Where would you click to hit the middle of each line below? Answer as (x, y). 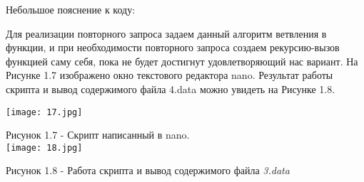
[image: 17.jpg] (44, 112)
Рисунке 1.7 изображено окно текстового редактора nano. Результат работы (170, 75)
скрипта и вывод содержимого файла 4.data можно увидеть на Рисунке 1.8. (171, 89)
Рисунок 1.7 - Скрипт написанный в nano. (98, 135)
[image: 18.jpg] (44, 148)
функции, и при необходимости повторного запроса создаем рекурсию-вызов (173, 47)
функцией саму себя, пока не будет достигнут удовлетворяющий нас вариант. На (182, 61)
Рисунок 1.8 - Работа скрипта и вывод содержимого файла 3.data (148, 170)
